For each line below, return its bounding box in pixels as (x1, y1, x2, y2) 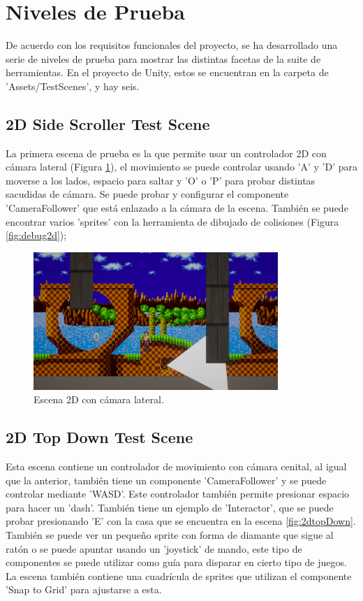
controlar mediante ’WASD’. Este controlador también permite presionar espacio (6, 486, 350, 501)
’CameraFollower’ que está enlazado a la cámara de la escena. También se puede (6, 201, 348, 215)
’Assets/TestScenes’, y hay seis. (6, 78, 140, 93)
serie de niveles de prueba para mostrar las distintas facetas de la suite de (6, 51, 321, 66)
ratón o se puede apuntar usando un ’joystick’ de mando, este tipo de (6, 541, 302, 556)
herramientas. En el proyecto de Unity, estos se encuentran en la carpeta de (6, 65, 329, 80)
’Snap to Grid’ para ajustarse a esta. (6, 582, 162, 597)
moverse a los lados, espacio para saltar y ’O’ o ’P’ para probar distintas (6, 173, 316, 187)
